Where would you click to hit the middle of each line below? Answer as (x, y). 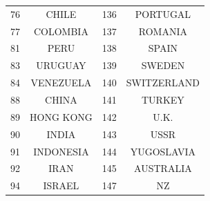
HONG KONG (61, 116)
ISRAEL (61, 185)
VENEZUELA (61, 83)
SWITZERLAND (163, 83)
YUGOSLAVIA (163, 151)
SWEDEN (163, 65)
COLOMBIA (61, 31)
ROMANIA (163, 31)
